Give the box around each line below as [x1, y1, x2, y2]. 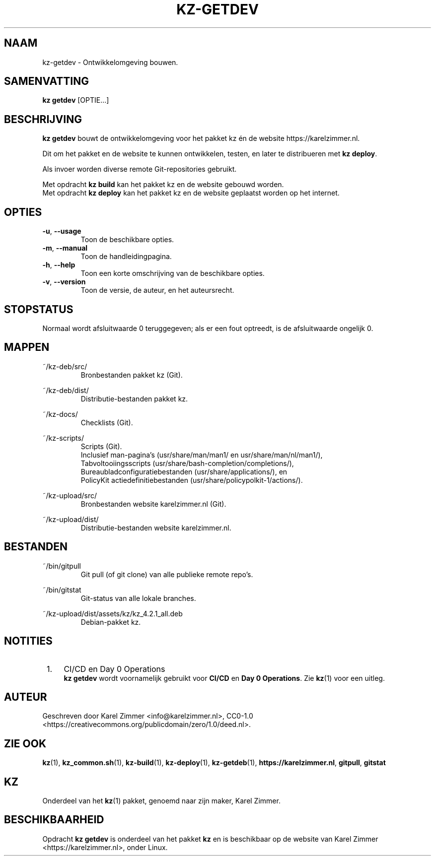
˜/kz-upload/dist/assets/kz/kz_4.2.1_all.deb [42, 609, 183, 618]
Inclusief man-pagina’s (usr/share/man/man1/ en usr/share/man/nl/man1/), [80, 450, 323, 459]
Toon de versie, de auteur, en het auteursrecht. [80, 286, 234, 295]
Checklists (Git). [80, 418, 133, 427]
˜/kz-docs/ [42, 409, 78, 418]
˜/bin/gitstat [42, 585, 81, 594]
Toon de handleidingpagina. [80, 252, 172, 261]
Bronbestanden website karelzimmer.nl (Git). [80, 499, 226, 508]
